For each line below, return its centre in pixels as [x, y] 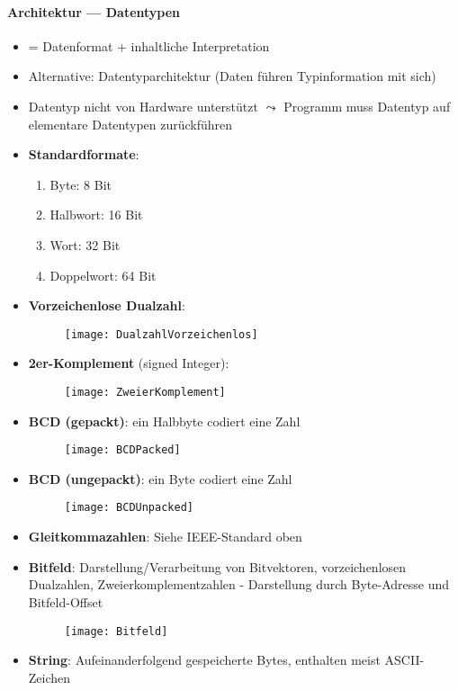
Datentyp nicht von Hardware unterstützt [143, 106]
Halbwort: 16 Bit [96, 215]
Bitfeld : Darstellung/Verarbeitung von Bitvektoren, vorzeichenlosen [217, 566]
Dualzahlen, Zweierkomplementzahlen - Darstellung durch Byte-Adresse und [239, 584]
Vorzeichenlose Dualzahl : [107, 305]
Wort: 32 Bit [85, 244]
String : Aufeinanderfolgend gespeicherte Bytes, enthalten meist [204, 660]
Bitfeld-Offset [66, 601]
